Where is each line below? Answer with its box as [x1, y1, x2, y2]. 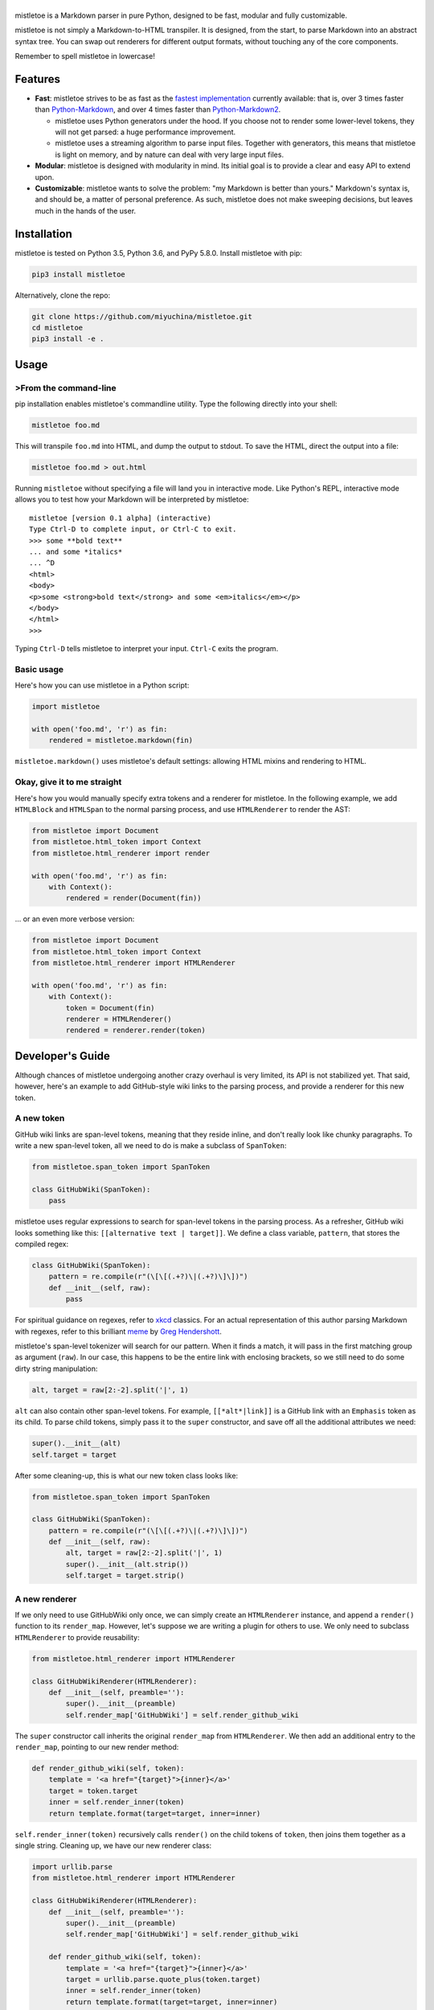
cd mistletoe [31, 322, 84, 332]
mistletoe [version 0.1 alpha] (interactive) [29, 513, 212, 523]
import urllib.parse [31, 1862, 113, 1871]
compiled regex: [14, 1239, 68, 1249]
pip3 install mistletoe [31, 269, 126, 279]
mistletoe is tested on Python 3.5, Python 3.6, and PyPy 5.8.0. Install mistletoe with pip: [14, 248, 303, 257]
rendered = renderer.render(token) [65, 1026, 207, 1035]
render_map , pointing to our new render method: [14, 1742, 179, 1752]
